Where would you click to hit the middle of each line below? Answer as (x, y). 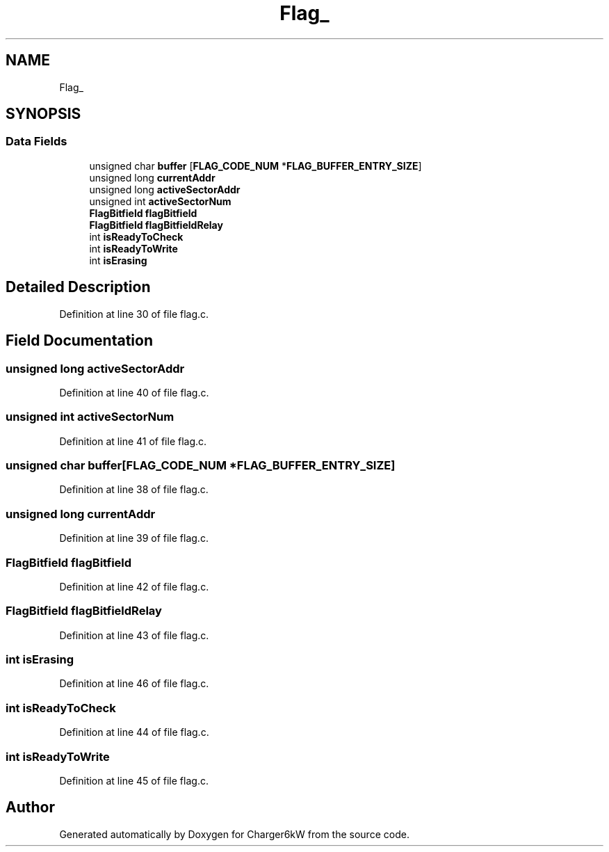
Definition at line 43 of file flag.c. (134, 635)
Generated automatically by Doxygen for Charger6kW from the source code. (234, 834)
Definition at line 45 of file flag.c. (134, 780)
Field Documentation (79, 341)
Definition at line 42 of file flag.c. (134, 586)
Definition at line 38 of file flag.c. (134, 490)
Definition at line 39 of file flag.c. (134, 538)
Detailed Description (78, 287)
